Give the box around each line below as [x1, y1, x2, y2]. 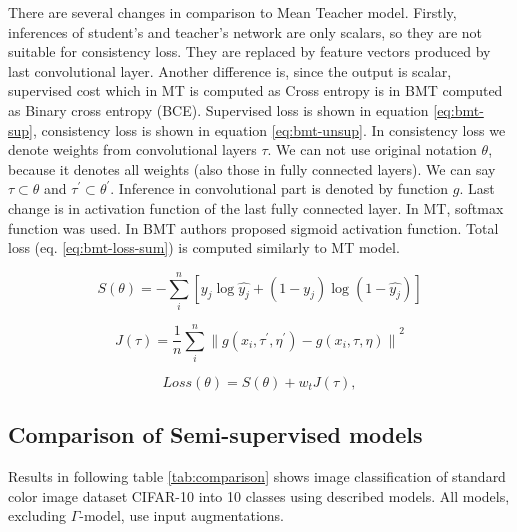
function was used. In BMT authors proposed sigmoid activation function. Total [8, 217, 499, 238]
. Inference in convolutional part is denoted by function [110, 178, 449, 199]
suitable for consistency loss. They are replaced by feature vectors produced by [8, 41, 491, 62]
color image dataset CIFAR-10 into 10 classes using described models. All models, [8, 485, 510, 506]
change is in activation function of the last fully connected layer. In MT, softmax [8, 197, 504, 218]
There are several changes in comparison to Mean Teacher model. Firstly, [8, 2, 457, 22]
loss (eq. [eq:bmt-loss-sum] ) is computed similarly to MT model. [8, 237, 400, 258]
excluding [8, 505, 66, 526]
